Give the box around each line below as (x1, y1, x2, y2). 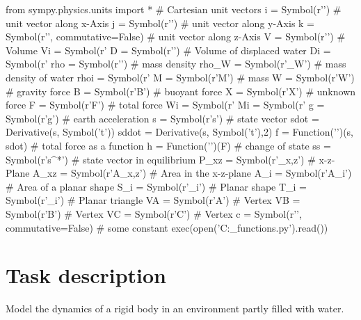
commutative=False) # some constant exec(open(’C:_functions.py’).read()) (6, 220, 328, 234)
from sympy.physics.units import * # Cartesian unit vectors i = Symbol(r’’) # (6, 2, 342, 16)
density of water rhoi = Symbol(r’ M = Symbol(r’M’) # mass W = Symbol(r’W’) (6, 70, 355, 84)
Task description (6, 261, 167, 289)
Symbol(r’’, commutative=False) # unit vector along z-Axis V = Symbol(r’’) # (6, 29, 346, 44)
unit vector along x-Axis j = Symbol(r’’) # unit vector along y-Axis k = (6, 15, 315, 30)
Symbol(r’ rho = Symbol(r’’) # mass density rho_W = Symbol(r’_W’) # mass (6, 56, 346, 71)
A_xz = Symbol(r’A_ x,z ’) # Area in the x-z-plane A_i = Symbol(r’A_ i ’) (33, 166, 352, 180)
